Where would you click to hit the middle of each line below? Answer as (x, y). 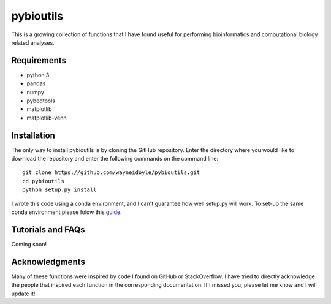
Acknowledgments (48, 261)
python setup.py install (59, 190)
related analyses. (33, 42)
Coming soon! (29, 244)
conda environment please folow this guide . (67, 212)
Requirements (39, 60)
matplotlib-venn (47, 118)
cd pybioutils (43, 181)
